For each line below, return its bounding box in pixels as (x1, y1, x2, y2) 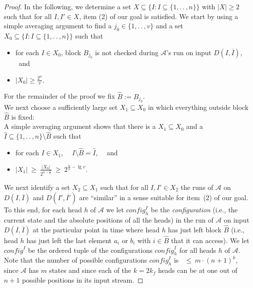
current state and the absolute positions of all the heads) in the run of (4, 214, 214, 225)
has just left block (168, 224, 222, 234)
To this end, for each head (4, 205, 82, 215)
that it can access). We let (171, 235, 250, 246)
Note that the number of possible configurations (4, 255, 147, 265)
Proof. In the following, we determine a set (4, 1, 131, 11)
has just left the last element (26, 235, 112, 246)
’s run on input (166, 47, 212, 57)
